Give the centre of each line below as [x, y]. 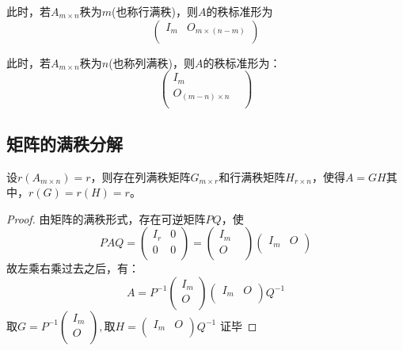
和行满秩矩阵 [252, 176]
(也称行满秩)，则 [155, 11]
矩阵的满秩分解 [65, 143]
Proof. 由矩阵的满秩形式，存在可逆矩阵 [106, 218]
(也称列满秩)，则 [152, 62]
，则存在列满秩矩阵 [141, 176]
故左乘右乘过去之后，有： [73, 268]
